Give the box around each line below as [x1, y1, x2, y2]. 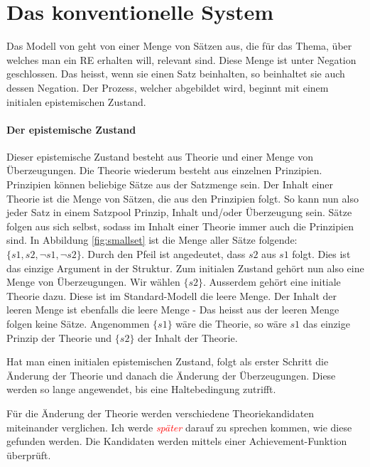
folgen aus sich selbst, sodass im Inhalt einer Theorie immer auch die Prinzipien [6, 218, 354, 233]
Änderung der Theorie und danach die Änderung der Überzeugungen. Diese [6, 367, 336, 382]
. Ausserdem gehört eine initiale [202, 274, 341, 289]
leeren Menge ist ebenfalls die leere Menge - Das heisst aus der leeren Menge [6, 302, 339, 317]
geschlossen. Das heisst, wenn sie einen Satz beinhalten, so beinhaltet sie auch [6, 66, 345, 81]
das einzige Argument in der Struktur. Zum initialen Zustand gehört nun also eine [6, 260, 364, 275]
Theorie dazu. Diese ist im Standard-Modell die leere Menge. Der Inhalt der [6, 288, 337, 303]
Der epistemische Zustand [6, 122, 136, 136]
